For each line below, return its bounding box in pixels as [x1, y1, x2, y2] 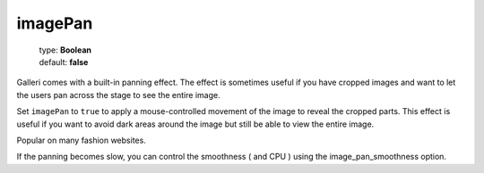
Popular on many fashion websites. [16, 135, 147, 145]
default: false [39, 56, 89, 67]
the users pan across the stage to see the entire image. [16, 89, 220, 100]
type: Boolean [39, 45, 91, 55]
